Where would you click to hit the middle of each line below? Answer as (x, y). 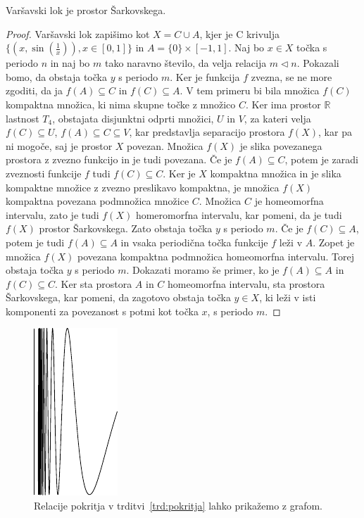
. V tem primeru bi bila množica (250, 90)
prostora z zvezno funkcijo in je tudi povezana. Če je (119, 159)
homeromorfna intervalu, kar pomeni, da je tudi (239, 214)
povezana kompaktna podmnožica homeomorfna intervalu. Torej (216, 256)
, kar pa (335, 132)
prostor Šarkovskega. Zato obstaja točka (126, 228)
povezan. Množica (165, 145)
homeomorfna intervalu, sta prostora (246, 283)
